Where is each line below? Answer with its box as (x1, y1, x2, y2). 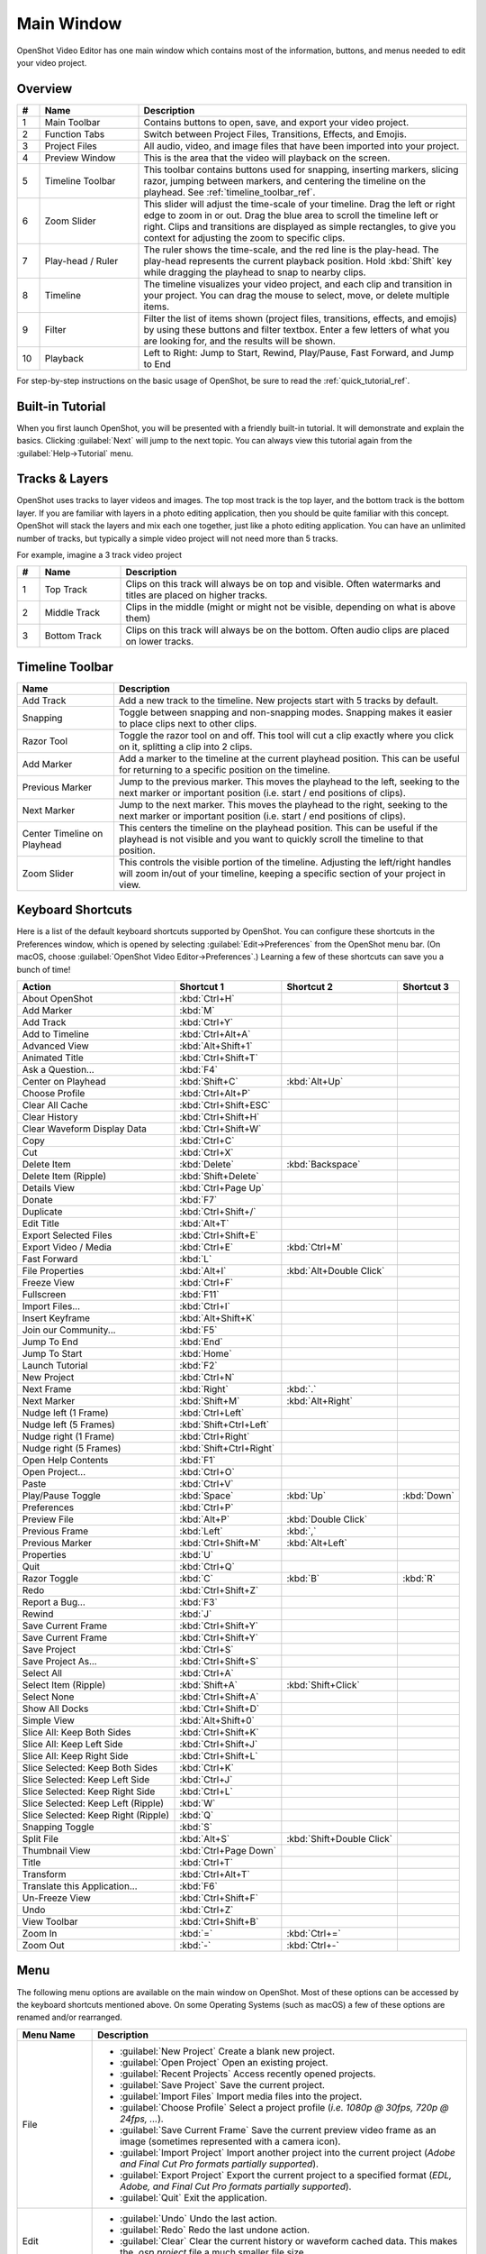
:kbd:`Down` (401, 1489, 454, 1501)
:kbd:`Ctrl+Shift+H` (179, 1110, 260, 1122)
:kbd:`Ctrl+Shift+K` (179, 1726, 260, 1738)
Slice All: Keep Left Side (22, 1737, 123, 1750)
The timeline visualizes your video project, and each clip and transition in (143, 278, 453, 290)
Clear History (22, 1110, 78, 1122)
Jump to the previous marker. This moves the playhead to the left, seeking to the (118, 775, 461, 788)
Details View (22, 1181, 76, 1194)
